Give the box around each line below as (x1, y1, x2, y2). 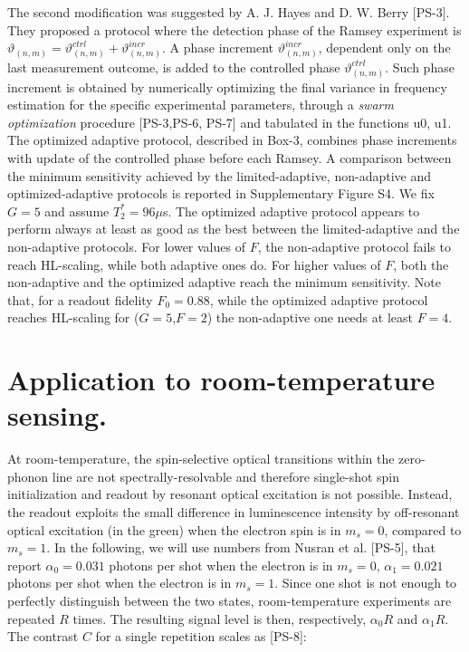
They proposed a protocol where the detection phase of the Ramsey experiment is (7, 20, 462, 39)
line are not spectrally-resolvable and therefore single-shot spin (52, 466, 400, 485)
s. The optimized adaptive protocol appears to (162, 201, 420, 220)
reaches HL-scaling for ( (7, 308, 139, 327)
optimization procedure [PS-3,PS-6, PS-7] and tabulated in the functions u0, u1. (7, 112, 452, 131)
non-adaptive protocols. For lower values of (7, 237, 245, 255)
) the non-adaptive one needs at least (206, 308, 413, 327)
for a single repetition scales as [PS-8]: (95, 627, 307, 646)
